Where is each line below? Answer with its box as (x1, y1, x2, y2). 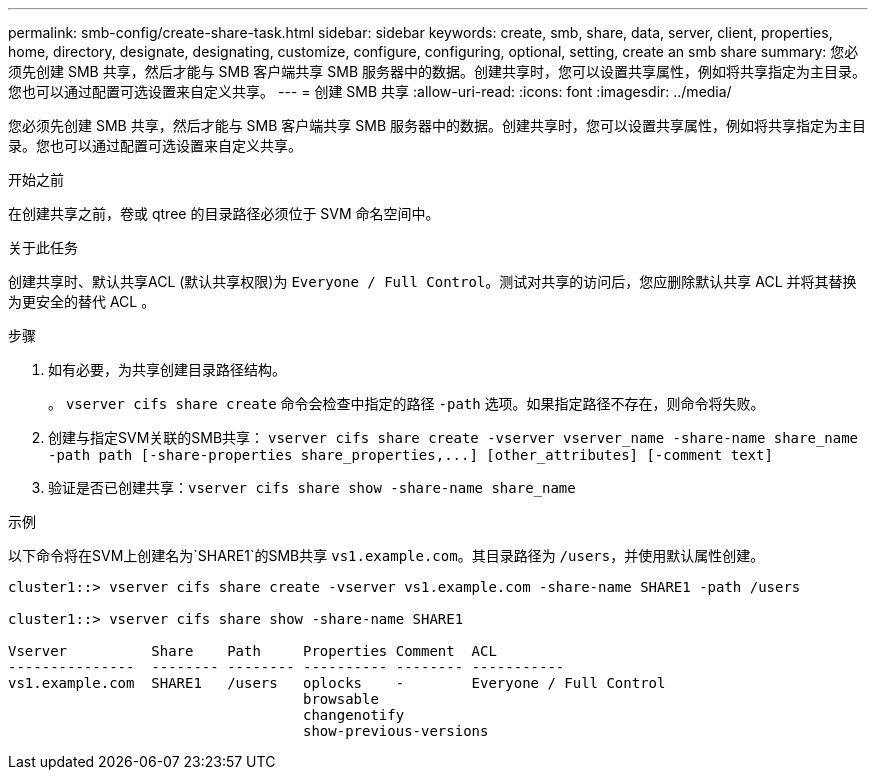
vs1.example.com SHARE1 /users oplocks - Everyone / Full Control (8, 675, 666, 691)
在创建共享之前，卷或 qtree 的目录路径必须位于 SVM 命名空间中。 (8, 205, 440, 222)
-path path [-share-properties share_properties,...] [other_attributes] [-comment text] (48, 447, 773, 463)
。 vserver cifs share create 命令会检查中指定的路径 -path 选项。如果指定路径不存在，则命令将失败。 (48, 395, 765, 412)
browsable (303, 691, 379, 707)
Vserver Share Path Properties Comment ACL (8, 643, 497, 659)
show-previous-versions (303, 723, 489, 739)
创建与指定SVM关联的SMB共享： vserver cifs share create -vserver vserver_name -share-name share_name (48, 429, 859, 446)
